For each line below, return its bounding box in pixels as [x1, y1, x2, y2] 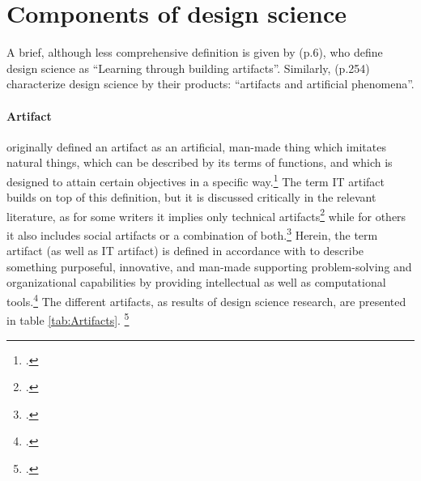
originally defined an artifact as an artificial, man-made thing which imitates [6, 138, 386, 155]
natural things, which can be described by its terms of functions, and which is [6, 154, 393, 171]
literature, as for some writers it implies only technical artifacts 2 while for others [6, 205, 406, 224]
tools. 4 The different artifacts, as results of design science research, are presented [6, 291, 406, 309]
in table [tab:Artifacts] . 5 [6, 309, 130, 328]
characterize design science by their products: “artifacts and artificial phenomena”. [6, 75, 415, 92]
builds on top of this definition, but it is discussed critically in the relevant [6, 189, 376, 206]
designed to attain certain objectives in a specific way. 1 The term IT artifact [6, 170, 385, 189]
